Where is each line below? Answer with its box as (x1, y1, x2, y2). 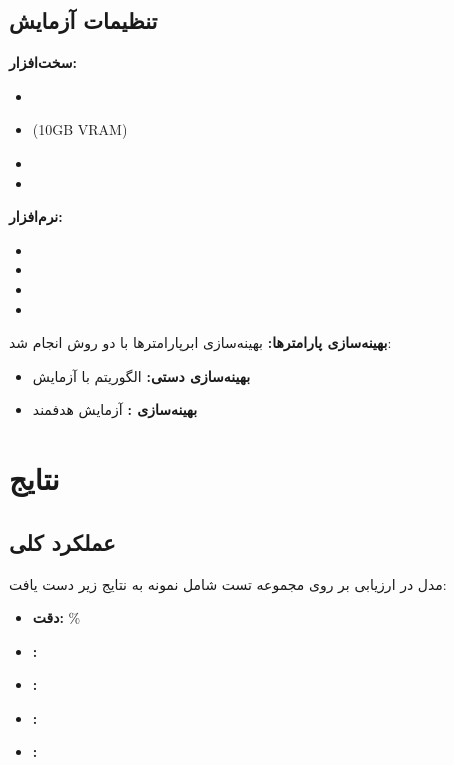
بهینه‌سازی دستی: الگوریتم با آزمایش (32, 365, 251, 386)
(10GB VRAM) (32, 119, 128, 140)
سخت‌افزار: (9, 52, 77, 73)
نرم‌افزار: (9, 206, 63, 227)
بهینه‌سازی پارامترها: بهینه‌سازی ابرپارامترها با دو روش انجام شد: (9, 332, 392, 353)
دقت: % (32, 607, 81, 628)
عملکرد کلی (9, 526, 116, 557)
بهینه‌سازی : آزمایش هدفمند (32, 399, 198, 420)
